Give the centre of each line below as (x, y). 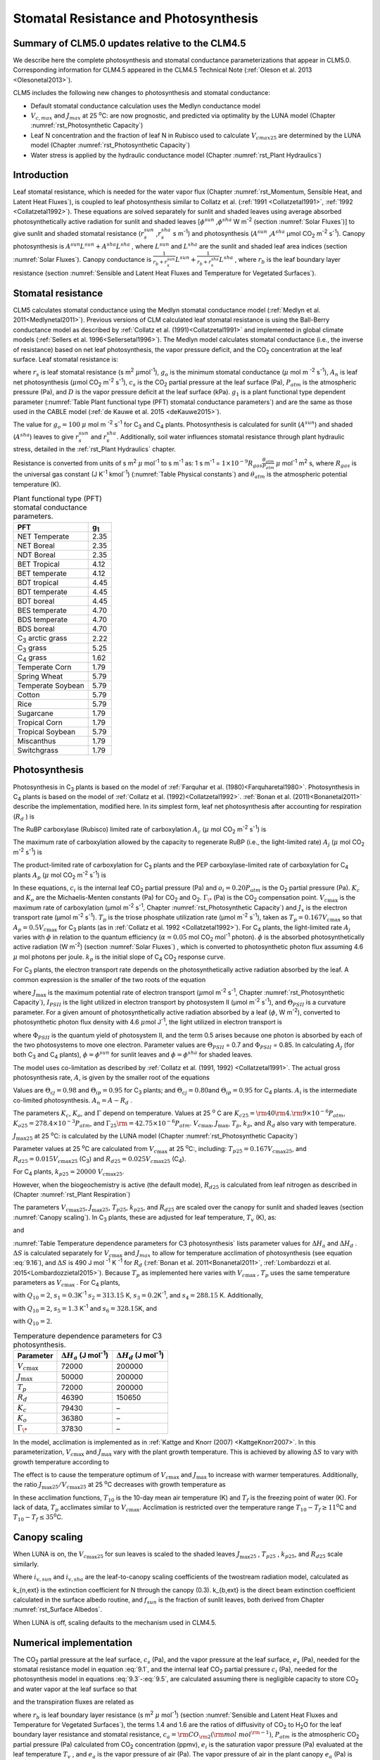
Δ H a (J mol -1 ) (85, 1355)
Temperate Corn (44, 667)
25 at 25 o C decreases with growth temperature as (153, 1485)
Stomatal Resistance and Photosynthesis (135, 18)
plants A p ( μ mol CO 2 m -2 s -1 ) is (60, 875)
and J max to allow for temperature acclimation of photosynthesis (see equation (238, 1253)
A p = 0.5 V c (30, 928)
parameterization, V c (43, 1452)
